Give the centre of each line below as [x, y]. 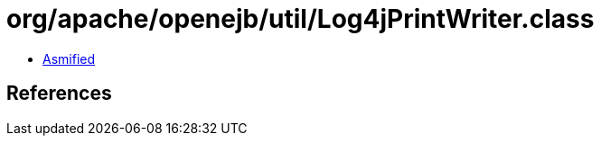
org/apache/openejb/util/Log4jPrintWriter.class [300, 19]
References [59, 94]
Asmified [69, 58]
